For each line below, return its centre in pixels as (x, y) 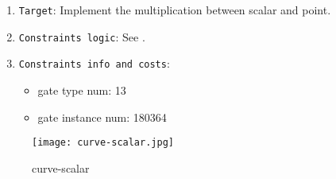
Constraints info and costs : (94, 63)
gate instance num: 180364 (102, 117)
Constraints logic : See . (82, 36)
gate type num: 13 (82, 89)
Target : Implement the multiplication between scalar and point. (175, 10)
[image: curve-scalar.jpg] (103, 143)
